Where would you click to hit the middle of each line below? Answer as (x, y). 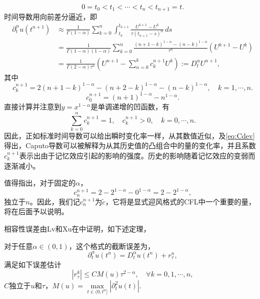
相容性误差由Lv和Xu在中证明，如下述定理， (77, 228)
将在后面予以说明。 (36, 211)
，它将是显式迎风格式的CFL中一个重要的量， (181, 201)
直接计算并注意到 (33, 107)
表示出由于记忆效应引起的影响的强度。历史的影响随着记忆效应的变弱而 (137, 156)
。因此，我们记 (55, 201)
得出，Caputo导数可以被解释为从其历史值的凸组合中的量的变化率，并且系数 (130, 145)
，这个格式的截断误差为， (112, 246)
